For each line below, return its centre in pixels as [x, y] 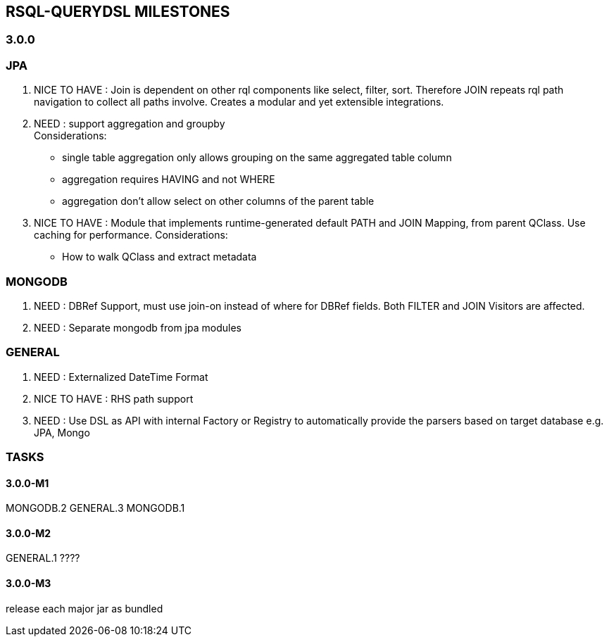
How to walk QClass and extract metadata [159, 257]
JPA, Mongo [62, 432]
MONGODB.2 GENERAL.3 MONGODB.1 [95, 508]
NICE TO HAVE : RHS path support [114, 398]
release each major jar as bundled [84, 608]
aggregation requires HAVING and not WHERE [169, 180]
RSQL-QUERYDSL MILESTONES [118, 12]
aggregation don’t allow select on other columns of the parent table [218, 201]
